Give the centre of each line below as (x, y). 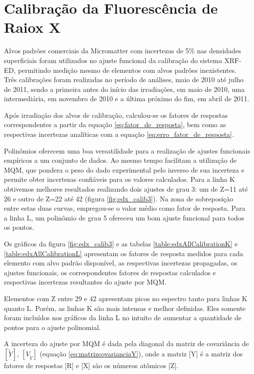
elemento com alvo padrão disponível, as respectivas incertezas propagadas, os (121, 263)
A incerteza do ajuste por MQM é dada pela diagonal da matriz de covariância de (127, 343)
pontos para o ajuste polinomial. (53, 327)
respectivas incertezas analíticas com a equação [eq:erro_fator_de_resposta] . (119, 134)
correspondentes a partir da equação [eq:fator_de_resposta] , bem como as (115, 124)
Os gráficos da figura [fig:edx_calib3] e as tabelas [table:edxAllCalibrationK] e (121, 243)
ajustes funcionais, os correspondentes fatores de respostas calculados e (110, 272)
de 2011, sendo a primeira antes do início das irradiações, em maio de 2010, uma (124, 89)
